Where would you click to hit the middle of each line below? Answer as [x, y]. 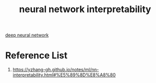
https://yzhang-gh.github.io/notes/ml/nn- [56, 70]
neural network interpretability [85, 9]
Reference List [36, 55]
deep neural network [27, 35]
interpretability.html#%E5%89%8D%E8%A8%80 [64, 75]
